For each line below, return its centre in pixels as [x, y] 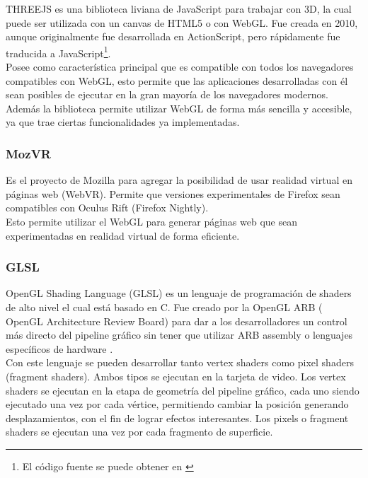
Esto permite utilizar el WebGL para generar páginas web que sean [151, 221]
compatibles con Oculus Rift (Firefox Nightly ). [107, 208]
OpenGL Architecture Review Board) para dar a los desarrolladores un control [177, 321]
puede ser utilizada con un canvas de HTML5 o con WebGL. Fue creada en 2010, [182, 22]
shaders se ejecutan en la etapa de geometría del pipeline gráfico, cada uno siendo [183, 390]
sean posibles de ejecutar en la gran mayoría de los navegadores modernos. [167, 94]
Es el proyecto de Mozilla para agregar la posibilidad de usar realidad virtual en [179, 180]
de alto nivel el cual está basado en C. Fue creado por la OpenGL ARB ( [164, 307]
